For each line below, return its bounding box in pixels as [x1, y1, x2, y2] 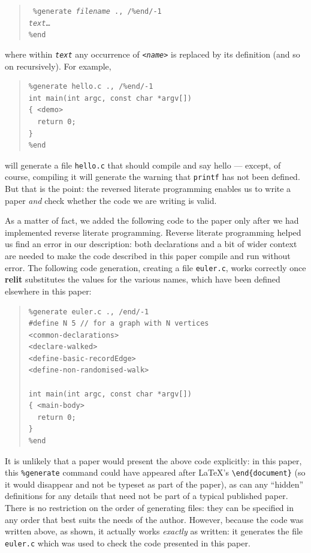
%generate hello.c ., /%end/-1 [28, 82, 153, 91]
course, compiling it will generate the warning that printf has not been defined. [5, 170, 300, 183]
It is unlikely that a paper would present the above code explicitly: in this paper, [5, 454, 302, 467]
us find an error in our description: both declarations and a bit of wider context [5, 238, 297, 250]
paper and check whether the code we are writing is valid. [5, 194, 217, 206]
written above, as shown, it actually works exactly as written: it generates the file [5, 525, 303, 537]
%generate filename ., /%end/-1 [32, 7, 162, 16]
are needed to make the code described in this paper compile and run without [5, 250, 291, 262]
